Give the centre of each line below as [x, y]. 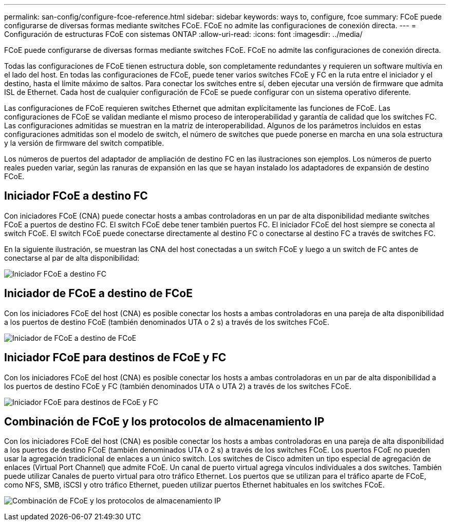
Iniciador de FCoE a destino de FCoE [98, 294]
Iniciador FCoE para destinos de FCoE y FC [115, 358]
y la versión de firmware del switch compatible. [84, 143]
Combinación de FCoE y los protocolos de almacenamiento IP [164, 421]
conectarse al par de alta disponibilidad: [72, 258]
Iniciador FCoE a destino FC [76, 196]
